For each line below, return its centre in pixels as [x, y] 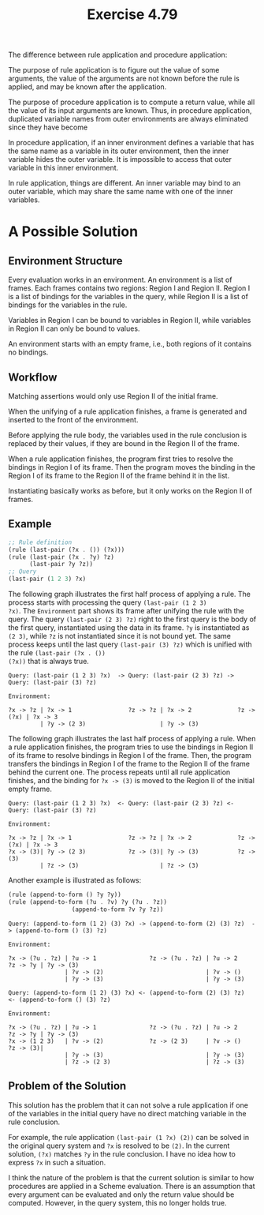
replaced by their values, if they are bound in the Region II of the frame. [124, 443]
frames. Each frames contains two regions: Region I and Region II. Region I [129, 288]
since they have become [48, 127]
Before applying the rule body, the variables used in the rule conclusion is [128, 435]
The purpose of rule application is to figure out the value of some [114, 70]
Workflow [33, 377]
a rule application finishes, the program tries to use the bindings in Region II [131, 747]
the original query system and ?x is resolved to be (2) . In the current [119, 1146]
